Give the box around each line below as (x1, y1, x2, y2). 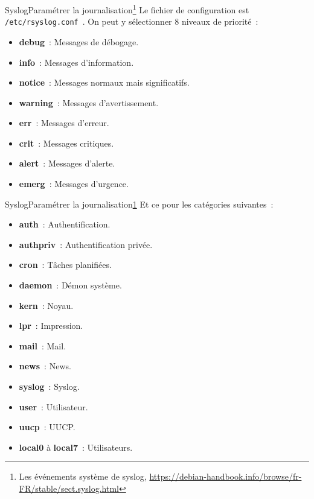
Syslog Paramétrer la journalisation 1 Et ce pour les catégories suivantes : (5, 197, 274, 210)
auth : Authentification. (19, 218, 111, 230)
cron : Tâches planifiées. (19, 258, 112, 271)
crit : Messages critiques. (19, 136, 114, 149)
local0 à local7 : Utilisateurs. (19, 440, 133, 453)
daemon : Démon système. (19, 279, 122, 291)
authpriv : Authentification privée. (19, 238, 153, 250)
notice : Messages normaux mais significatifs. (19, 76, 190, 89)
